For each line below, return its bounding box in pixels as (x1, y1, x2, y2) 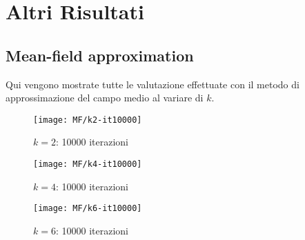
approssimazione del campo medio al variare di (6, 90, 204, 105)
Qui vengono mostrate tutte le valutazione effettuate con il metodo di (6, 77, 299, 91)
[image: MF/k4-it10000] (33, 159, 142, 170)
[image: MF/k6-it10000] (33, 203, 142, 214)
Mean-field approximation (6, 44, 194, 66)
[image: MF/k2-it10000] (33, 114, 142, 125)
